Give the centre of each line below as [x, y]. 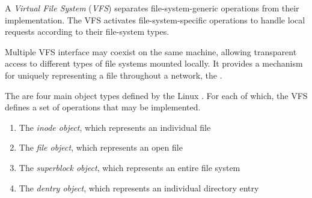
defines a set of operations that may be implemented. [103, 107]
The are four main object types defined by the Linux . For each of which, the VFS [156, 95]
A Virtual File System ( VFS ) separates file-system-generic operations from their [152, 8]
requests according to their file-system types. [87, 31]
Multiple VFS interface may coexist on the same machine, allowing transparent [151, 51]
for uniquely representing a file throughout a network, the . [114, 75]
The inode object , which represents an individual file [115, 127]
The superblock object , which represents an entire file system [130, 167]
